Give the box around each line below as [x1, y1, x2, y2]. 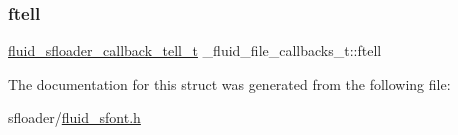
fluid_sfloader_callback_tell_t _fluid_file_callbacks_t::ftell [8, 40, 382, 61]
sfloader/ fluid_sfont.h [8, 107, 141, 128]
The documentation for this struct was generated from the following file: [8, 73, 451, 94]
